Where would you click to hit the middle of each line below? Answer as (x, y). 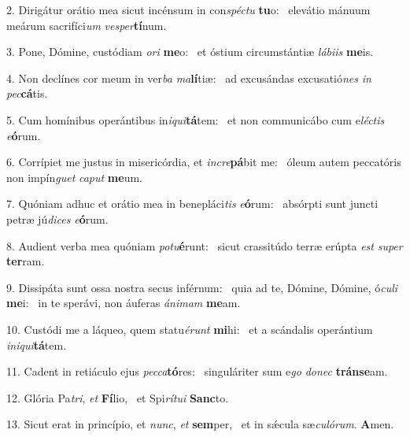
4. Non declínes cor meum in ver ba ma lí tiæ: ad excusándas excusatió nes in (189, 78)
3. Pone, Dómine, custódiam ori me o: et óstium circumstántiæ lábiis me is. (190, 52)
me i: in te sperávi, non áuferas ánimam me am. (124, 303)
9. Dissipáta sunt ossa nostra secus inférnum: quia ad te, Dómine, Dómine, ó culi (202, 287)
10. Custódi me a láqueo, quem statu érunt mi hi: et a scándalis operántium (190, 329)
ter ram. (26, 261)
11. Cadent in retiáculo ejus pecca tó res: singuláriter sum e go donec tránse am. (197, 371)
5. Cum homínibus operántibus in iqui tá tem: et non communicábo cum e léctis (196, 119)
